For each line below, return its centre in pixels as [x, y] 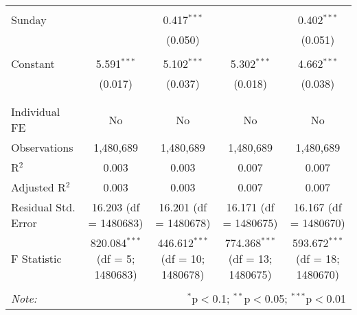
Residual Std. [43, 207]
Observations [42, 147]
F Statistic [36, 258]
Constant [33, 63]
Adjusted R [38, 187]
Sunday [29, 20]
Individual [36, 112]
